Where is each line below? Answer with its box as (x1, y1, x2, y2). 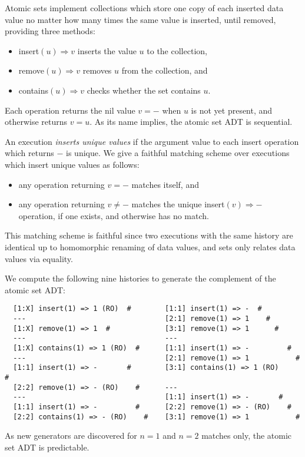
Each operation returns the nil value (5, 104, 135, 116)
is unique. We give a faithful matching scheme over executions (66, 147, 290, 159)
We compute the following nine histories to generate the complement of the (5, 272, 276, 284)
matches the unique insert (131, 198, 225, 210)
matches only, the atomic (201, 429, 292, 442)
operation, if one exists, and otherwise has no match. (18, 209, 209, 221)
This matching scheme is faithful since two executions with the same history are (5, 229, 293, 241)
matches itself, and (131, 178, 199, 190)
